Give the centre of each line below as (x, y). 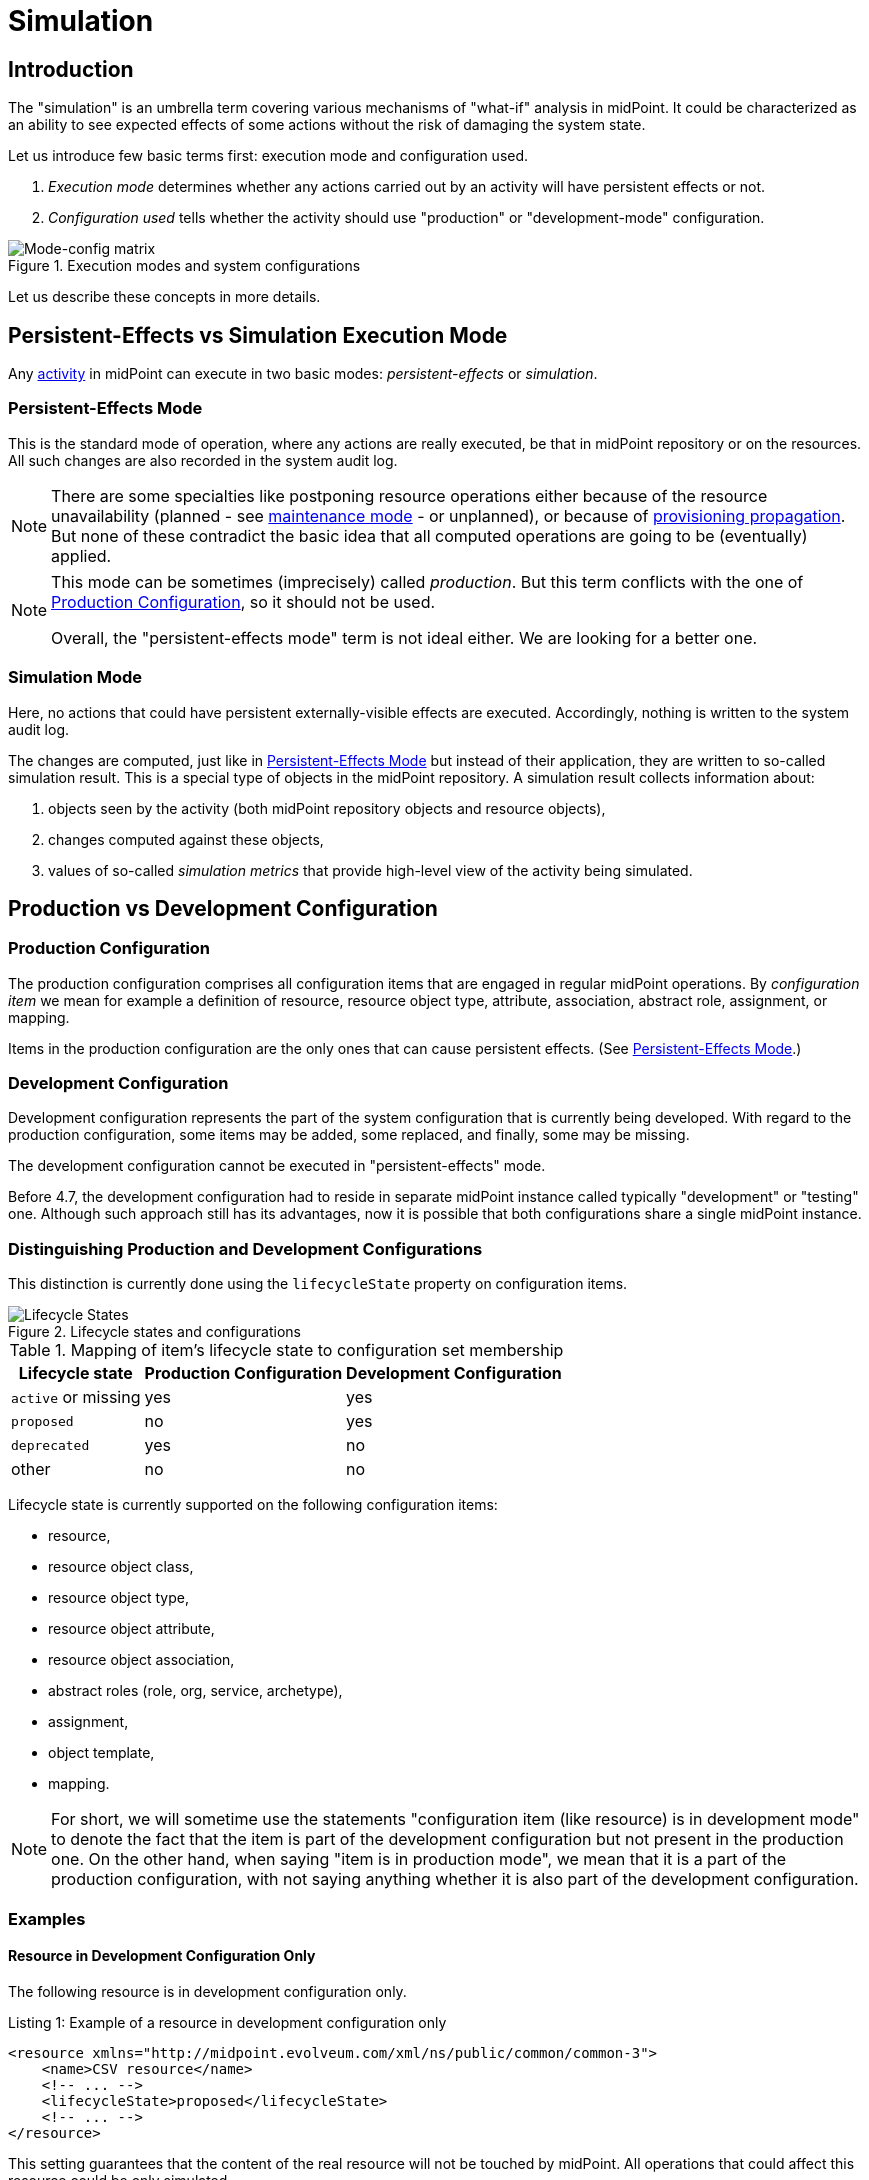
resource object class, (121, 1567)
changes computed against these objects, (186, 839)
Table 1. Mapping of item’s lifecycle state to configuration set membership (286, 1350)
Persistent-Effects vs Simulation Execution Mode (258, 335)
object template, (101, 1753)
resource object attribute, (131, 1629)
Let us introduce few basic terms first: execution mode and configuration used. (268, 156)
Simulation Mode (75, 677)
